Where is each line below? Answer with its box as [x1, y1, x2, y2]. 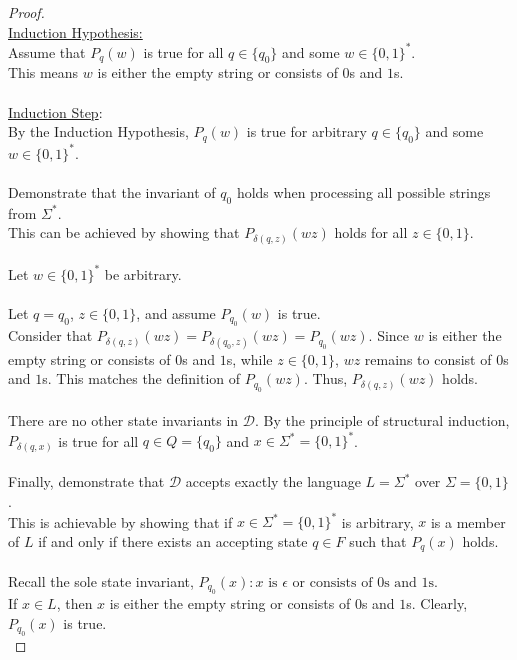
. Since [368, 325, 410, 346]
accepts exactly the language [185, 471, 361, 492]
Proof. [8, 2, 45, 22]
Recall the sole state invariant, [8, 570, 194, 591]
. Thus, [303, 368, 348, 389]
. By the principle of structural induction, [255, 410, 510, 431]
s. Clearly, [406, 593, 468, 614]
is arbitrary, [341, 511, 414, 532]
